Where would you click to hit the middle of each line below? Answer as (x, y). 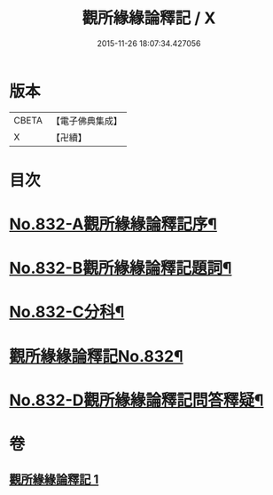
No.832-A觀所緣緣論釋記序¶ (113, 224)
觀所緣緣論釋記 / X (149, 18)
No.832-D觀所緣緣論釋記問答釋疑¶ (136, 400)
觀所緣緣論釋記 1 (54, 479)
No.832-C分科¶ (67, 312)
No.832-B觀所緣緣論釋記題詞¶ (121, 268)
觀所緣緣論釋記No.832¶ (96, 356)
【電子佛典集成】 (86, 121)
